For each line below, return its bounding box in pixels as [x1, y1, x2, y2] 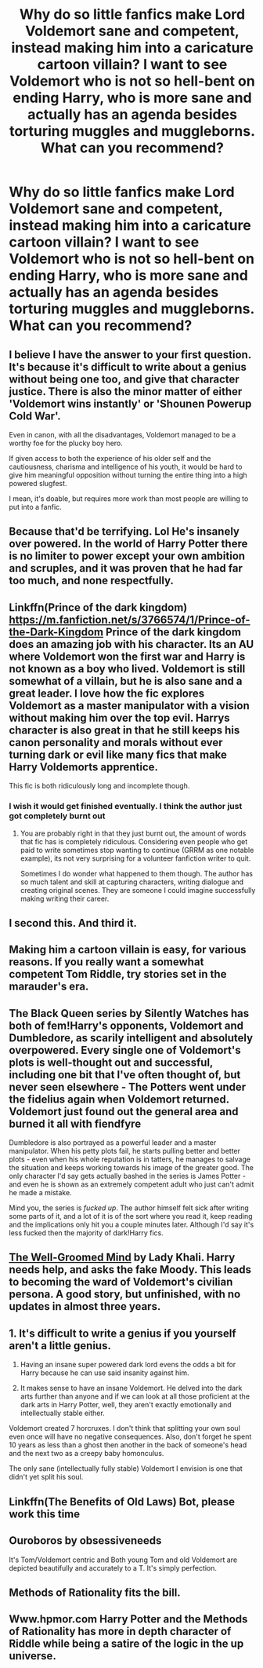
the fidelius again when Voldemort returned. [9, 1092, 229, 1106]
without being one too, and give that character [9, 372, 240, 386]
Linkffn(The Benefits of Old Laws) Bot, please [9, 1494, 236, 1509]
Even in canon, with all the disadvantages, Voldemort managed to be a [9, 430, 236, 439]
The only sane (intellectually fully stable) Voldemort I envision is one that [9, 1464, 243, 1473]
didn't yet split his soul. [9, 1472, 84, 1482]
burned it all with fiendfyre [9, 1117, 142, 1130]
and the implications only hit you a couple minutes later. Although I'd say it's [9, 1220, 254, 1230]
